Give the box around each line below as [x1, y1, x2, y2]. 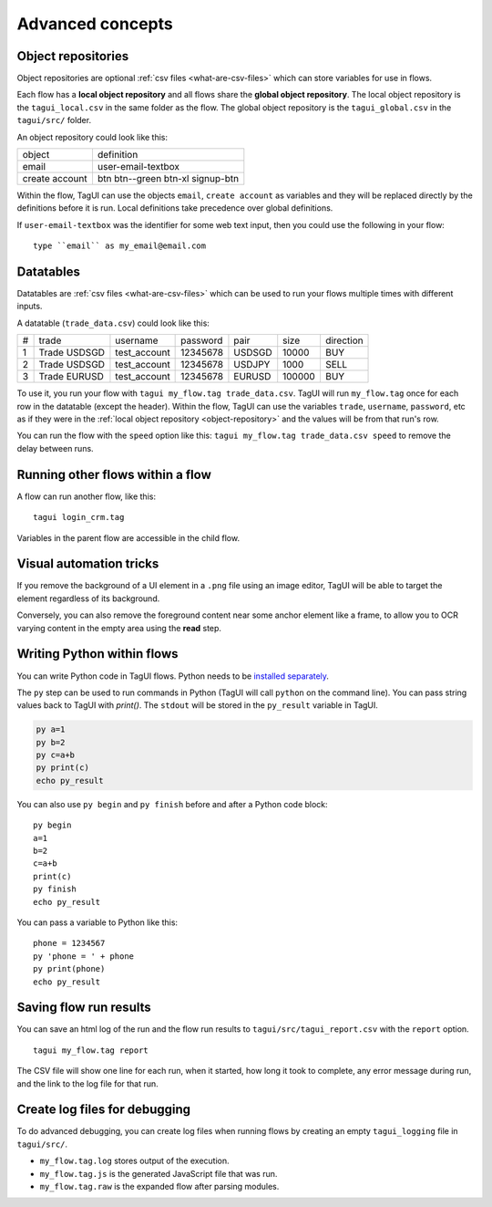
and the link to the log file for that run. [16, 1077, 159, 1089]
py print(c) [36, 763, 90, 773]
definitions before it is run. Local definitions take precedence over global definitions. [16, 203, 333, 213]
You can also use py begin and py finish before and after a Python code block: [16, 798, 328, 809]
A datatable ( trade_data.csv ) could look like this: [16, 317, 210, 328]
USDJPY [233, 359, 271, 371]
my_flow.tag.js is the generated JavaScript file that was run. [39, 1168, 278, 1179]
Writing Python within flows [16, 646, 179, 661]
